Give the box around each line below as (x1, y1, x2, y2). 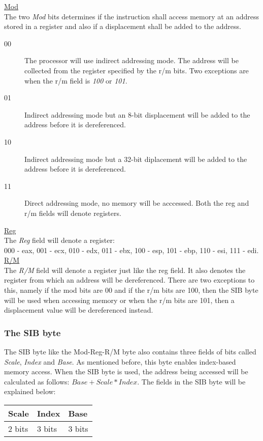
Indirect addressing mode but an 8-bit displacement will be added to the (24, 109, 250, 120)
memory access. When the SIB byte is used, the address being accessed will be (4, 366, 248, 377)
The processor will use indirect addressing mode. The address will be (24, 55, 239, 66)
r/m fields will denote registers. (24, 207, 121, 218)
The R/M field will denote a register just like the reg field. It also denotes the (4, 264, 246, 275)
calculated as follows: (4, 376, 70, 387)
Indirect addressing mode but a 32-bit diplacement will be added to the (24, 153, 247, 164)
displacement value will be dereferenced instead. (4, 305, 153, 315)
